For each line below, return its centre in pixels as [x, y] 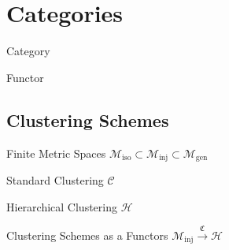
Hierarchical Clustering [62, 206]
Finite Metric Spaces [56, 153]
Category [28, 51]
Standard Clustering [55, 179]
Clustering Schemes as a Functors [87, 235]
